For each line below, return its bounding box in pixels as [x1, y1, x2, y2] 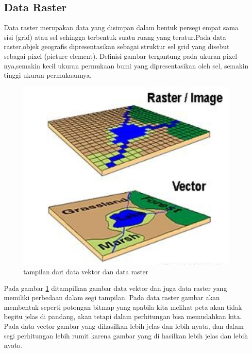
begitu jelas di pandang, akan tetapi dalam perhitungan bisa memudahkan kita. [4, 311, 242, 321]
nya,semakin [4, 60, 40, 70]
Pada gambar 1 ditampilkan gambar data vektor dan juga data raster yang [4, 283, 227, 293]
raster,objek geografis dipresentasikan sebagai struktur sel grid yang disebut [4, 41, 230, 51]
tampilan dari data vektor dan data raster [23, 267, 149, 277]
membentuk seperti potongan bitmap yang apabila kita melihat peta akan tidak [4, 302, 242, 312]
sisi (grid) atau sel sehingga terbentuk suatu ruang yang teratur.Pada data [4, 32, 226, 42]
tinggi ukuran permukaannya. [4, 70, 92, 80]
